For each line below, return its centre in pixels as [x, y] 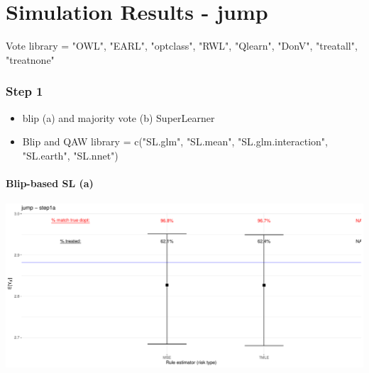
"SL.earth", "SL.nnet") [70, 155]
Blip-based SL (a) [50, 183]
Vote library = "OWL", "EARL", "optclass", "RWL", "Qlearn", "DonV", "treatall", [182, 46]
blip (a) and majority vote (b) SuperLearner [119, 117]
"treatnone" [30, 59]
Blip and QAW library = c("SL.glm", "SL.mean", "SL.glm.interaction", [175, 141]
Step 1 [24, 91]
